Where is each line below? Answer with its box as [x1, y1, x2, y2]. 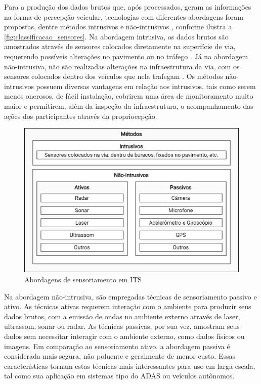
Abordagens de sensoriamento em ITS [24, 274, 142, 284]
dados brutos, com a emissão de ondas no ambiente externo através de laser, [4, 311, 240, 321]
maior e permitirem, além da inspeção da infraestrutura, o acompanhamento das [4, 100, 253, 111]
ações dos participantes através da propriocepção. [4, 110, 157, 121]
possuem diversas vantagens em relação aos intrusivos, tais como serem [36, 80, 256, 91]
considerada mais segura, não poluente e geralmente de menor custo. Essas [4, 351, 236, 361]
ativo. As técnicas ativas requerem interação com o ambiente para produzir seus [4, 301, 251, 312]
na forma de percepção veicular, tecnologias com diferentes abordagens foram [4, 11, 243, 22]
